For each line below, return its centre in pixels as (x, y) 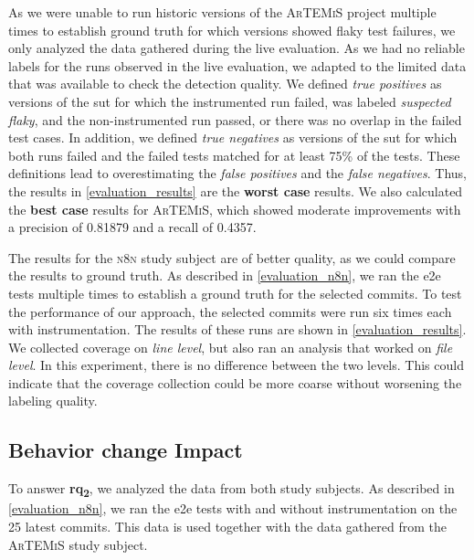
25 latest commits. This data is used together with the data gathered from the (227, 526)
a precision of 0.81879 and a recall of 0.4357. (132, 227)
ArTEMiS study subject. (78, 544)
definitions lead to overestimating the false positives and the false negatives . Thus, (237, 173)
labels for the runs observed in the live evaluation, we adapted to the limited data (237, 65)
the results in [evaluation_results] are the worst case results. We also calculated (236, 190)
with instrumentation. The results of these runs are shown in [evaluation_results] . (237, 329)
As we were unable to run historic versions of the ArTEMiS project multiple (222, 12)
